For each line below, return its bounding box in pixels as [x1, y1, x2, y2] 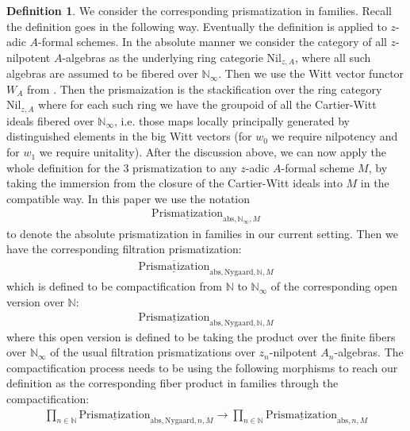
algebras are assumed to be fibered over [6, 65, 198, 82]
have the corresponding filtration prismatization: [6, 241, 242, 257]
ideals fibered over [6, 112, 94, 129]
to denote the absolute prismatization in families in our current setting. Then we [6, 225, 398, 241]
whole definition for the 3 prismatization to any [6, 159, 237, 175]
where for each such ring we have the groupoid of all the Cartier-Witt [38, 96, 377, 113]
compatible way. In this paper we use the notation [6, 190, 251, 206]
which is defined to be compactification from [6, 278, 222, 294]
